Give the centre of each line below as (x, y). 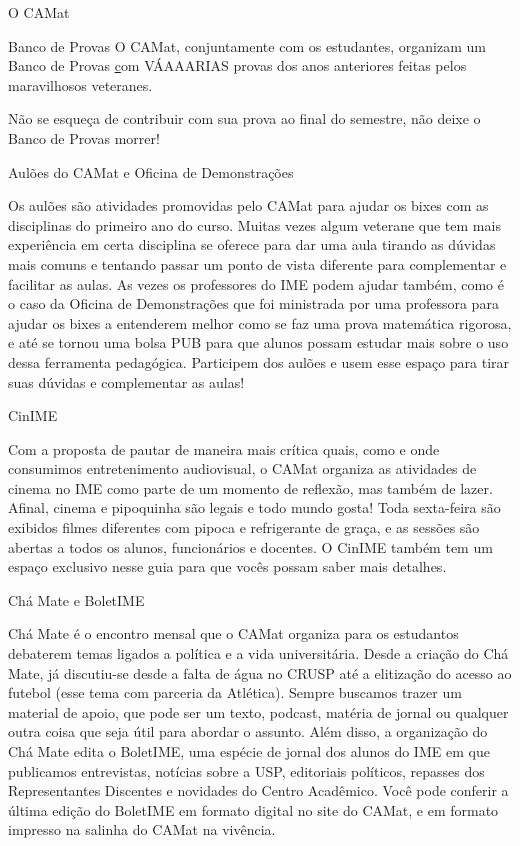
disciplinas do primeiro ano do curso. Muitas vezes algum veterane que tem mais (254, 224)
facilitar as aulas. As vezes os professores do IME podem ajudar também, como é (256, 283)
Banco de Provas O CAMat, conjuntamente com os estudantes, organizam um (247, 45)
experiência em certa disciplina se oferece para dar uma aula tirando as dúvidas (252, 244)
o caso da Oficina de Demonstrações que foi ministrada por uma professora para (253, 303)
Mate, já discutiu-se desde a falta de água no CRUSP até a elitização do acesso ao (260, 672)
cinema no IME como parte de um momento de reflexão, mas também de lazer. (250, 487)
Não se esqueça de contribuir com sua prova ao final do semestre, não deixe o (244, 118)
